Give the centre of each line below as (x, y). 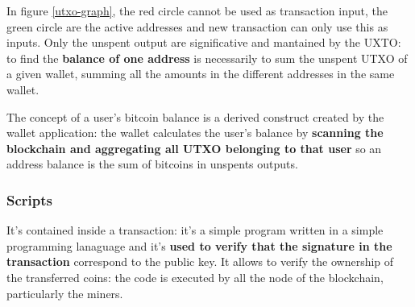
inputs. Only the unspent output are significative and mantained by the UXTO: (204, 42)
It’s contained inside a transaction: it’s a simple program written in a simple (195, 230)
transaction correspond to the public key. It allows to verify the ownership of (200, 261)
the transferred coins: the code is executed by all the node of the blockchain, (195, 277)
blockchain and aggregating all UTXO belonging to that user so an (194, 148)
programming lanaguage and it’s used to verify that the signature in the (199, 245)
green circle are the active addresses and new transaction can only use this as (197, 26)
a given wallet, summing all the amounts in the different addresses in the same (201, 74)
